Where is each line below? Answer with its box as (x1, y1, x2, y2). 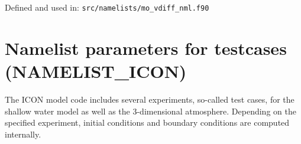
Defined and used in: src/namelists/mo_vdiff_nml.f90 (5, 1, 209, 13)
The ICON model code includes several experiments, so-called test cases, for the (5, 93, 294, 105)
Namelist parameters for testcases (5, 35, 287, 60)
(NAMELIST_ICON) (5, 59, 187, 83)
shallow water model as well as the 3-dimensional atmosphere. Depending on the (5, 104, 296, 117)
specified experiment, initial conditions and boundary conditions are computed (5, 116, 290, 129)
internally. (5, 127, 41, 140)
